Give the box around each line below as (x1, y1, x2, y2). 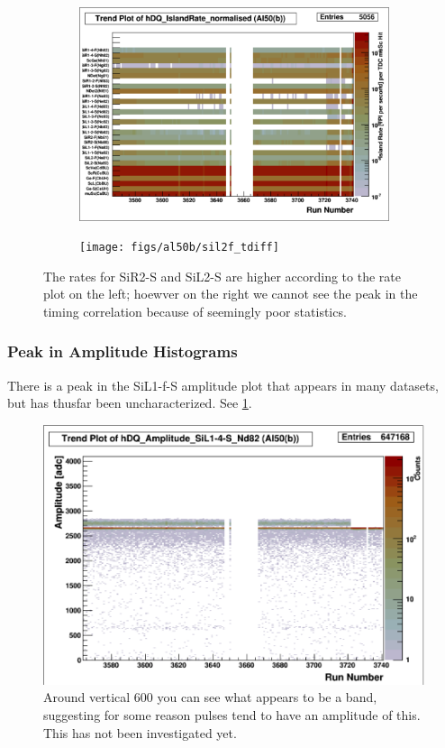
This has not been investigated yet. (43, 723, 237, 742)
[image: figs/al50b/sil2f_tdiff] (79, 241, 279, 254)
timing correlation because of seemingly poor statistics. (43, 301, 347, 320)
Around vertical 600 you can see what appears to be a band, (43, 688, 377, 706)
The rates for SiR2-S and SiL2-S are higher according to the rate (43, 266, 401, 285)
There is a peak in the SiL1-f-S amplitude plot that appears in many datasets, (7, 375, 439, 394)
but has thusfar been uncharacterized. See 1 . (7, 393, 252, 412)
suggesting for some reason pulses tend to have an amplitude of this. (43, 705, 421, 724)
